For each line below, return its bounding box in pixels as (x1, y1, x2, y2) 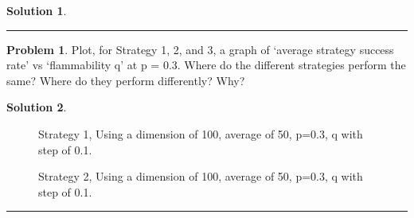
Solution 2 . (6, 99, 67, 115)
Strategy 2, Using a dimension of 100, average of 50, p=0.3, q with (38, 168, 363, 185)
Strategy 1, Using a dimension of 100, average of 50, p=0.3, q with (38, 125, 363, 142)
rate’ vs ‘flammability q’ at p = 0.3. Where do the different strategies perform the (6, 56, 406, 73)
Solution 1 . (6, 2, 67, 18)
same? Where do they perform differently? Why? (6, 72, 245, 88)
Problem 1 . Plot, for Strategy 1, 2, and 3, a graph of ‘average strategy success (6, 41, 394, 57)
